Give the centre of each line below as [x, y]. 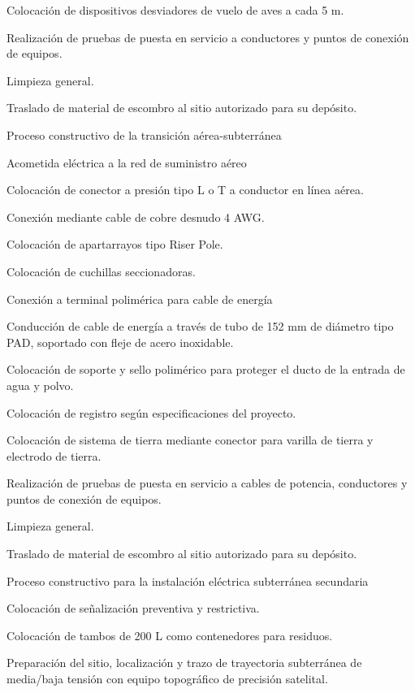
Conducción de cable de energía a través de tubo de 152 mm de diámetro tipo [200, 326]
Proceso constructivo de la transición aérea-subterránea [144, 134]
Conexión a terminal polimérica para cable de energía [140, 299]
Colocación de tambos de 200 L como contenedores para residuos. [170, 635]
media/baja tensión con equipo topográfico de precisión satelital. [167, 679]
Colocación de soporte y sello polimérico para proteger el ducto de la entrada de [206, 369]
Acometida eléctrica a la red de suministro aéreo [127, 162]
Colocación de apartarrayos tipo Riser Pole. [115, 244]
